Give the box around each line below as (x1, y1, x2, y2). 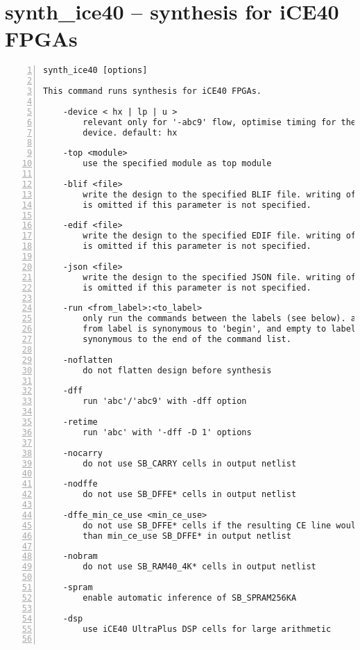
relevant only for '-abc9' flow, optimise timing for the (83, 117, 357, 127)
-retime (62, 417, 98, 428)
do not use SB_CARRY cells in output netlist (83, 458, 297, 469)
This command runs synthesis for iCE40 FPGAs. (43, 86, 262, 97)
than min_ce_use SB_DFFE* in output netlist (83, 530, 291, 541)
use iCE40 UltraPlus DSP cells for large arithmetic (83, 624, 332, 634)
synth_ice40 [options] (43, 65, 148, 76)
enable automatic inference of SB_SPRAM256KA (83, 592, 297, 603)
